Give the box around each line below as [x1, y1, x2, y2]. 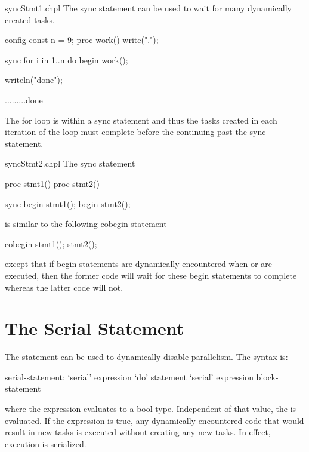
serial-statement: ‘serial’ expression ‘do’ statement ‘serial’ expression [5, 370, 254, 383]
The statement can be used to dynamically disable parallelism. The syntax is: [5, 350, 288, 363]
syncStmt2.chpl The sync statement [5, 157, 135, 170]
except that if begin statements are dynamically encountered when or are [5, 257, 272, 270]
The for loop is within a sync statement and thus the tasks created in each [5, 113, 277, 126]
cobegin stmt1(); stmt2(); [5, 237, 97, 250]
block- [256, 370, 279, 383]
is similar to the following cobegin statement [5, 217, 167, 230]
